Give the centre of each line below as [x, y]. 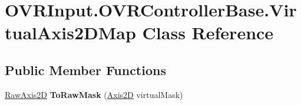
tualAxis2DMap [70, 33]
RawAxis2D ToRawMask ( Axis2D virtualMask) [94, 94]
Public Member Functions [85, 70]
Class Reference [208, 33]
